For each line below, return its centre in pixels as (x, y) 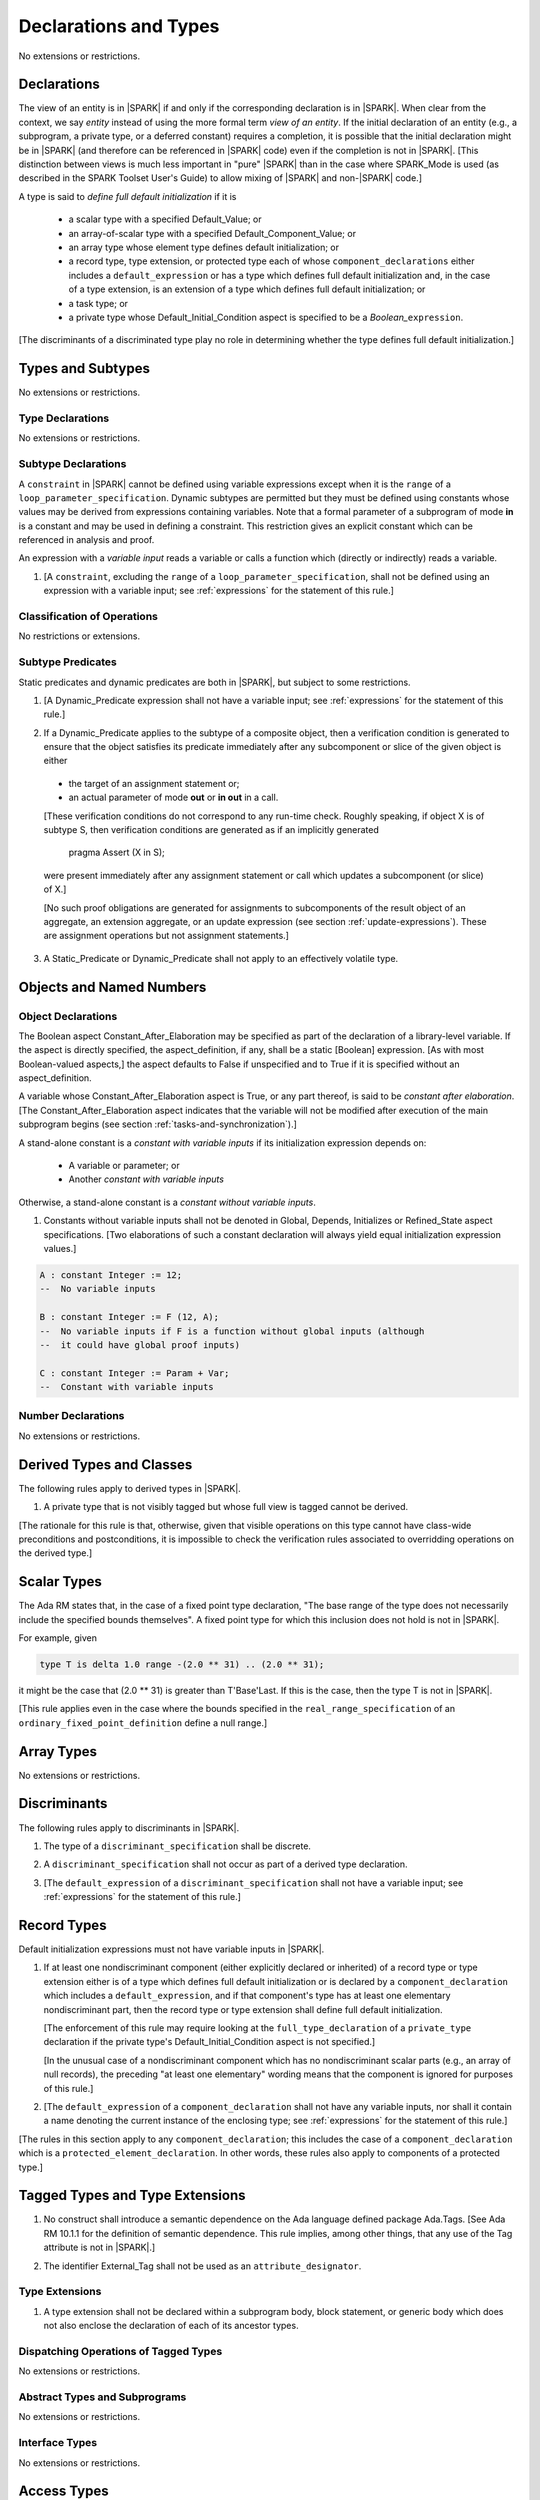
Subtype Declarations (72, 464)
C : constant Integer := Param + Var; (134, 1373)
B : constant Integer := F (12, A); (129, 1317)
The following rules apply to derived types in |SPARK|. (130, 1488)
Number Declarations (71, 1416)
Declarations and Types (119, 26)
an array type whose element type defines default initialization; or (204, 247)
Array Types (57, 1751)
